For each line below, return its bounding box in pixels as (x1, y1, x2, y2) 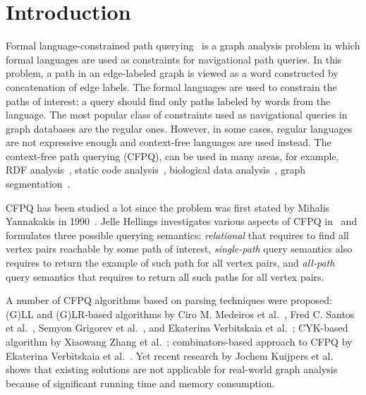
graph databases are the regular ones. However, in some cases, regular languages (6, 121, 353, 135)
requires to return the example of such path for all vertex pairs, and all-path (6, 255, 335, 270)
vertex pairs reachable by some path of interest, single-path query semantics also (6, 241, 353, 256)
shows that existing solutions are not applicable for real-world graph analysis (6, 362, 338, 377)
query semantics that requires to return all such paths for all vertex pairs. (6, 269, 324, 284)
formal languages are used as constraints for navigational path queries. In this (6, 51, 342, 66)
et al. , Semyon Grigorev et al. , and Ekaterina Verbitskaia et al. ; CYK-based (6, 320, 348, 335)
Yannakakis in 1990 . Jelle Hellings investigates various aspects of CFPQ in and (6, 214, 358, 229)
